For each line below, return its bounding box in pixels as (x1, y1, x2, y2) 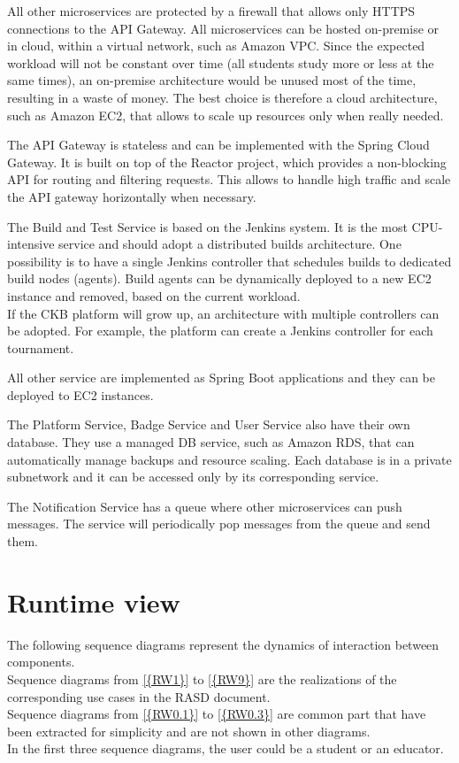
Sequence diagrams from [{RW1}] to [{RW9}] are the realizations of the (7, 669, 397, 688)
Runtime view (7, 583, 180, 620)
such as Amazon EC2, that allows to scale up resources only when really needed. (7, 105, 444, 124)
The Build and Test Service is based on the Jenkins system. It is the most (7, 217, 408, 235)
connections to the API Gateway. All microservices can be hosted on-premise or (7, 19, 440, 37)
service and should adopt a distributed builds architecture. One (58, 235, 402, 253)
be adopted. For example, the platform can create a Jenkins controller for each (7, 321, 433, 340)
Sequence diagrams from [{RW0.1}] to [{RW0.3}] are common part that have (7, 705, 426, 723)
